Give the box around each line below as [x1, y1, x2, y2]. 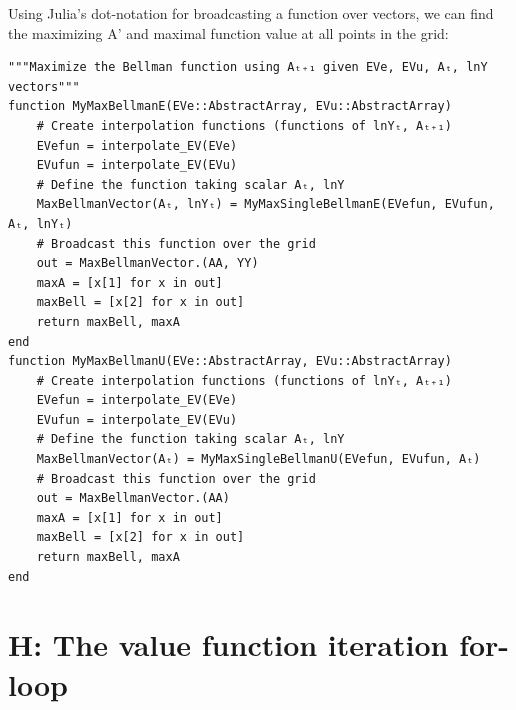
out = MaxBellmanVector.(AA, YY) [36, 256, 259, 271]
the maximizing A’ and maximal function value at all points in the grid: [8, 22, 449, 43]
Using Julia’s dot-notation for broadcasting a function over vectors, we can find [8, 3, 494, 23]
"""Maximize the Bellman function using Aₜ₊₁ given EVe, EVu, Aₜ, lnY [8, 60, 488, 75]
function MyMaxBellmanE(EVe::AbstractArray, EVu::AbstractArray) [8, 99, 452, 114]
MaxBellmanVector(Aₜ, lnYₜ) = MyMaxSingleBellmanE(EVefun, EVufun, [36, 197, 495, 212]
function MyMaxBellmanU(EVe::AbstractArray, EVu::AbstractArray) [8, 354, 452, 369]
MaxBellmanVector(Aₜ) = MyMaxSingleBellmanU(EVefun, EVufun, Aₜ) [36, 452, 481, 467]
